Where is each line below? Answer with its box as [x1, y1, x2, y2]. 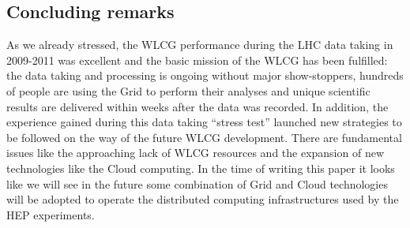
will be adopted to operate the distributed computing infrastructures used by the [6, 191, 399, 207]
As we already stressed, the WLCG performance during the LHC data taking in [6, 36, 393, 53]
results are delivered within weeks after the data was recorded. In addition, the [6, 98, 389, 114]
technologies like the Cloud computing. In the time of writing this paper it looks [6, 159, 395, 176]
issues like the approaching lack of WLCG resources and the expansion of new [6, 144, 385, 161]
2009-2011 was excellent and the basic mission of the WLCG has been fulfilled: [6, 51, 388, 68]
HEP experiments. [6, 206, 95, 222]
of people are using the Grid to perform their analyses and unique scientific [6, 82, 371, 99]
